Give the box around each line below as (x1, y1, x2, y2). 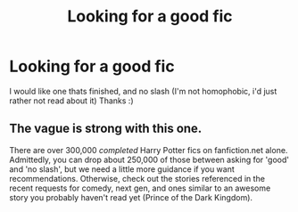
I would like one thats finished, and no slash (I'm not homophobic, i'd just (9, 86, 277, 96)
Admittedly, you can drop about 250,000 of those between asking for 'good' (9, 154, 290, 165)
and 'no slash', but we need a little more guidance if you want (9, 163, 235, 175)
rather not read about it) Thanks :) (9, 95, 134, 106)
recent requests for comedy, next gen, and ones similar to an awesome (9, 183, 271, 193)
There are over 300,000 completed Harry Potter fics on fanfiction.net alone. (9, 144, 288, 155)
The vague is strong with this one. (9, 121, 203, 136)
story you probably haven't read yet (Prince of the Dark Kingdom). (9, 192, 252, 202)
